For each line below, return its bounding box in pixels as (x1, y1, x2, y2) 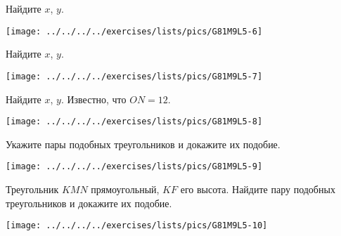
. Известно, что (60, 91, 127, 106)
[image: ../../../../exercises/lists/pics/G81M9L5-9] (6, 162, 263, 172)
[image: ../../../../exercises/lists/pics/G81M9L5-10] (6, 221, 268, 231)
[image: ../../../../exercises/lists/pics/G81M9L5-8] (6, 117, 263, 127)
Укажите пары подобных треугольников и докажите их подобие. (6, 136, 281, 151)
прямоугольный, (91, 182, 160, 196)
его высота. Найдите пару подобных (180, 182, 335, 196)
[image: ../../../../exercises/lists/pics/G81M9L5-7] (6, 71, 263, 81)
